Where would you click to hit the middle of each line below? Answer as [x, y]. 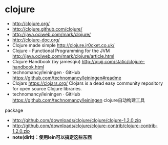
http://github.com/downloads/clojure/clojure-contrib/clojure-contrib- [85, 126]
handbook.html [28, 67]
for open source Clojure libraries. [47, 88]
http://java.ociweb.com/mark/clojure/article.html [63, 56]
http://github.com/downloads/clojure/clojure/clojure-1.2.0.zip [77, 120]
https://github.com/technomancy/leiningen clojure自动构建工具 [79, 100]
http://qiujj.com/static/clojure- [113, 61]
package [14, 110]
